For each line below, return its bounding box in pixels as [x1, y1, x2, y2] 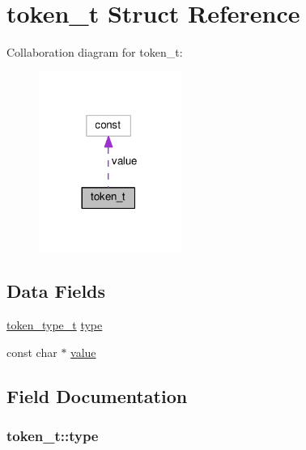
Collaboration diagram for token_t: [6, 44, 183, 61]
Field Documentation [6, 383, 188, 408]
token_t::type [6, 426, 99, 446]
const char [6, 343, 57, 360]
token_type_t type [6, 316, 103, 333]
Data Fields [6, 278, 106, 304]
